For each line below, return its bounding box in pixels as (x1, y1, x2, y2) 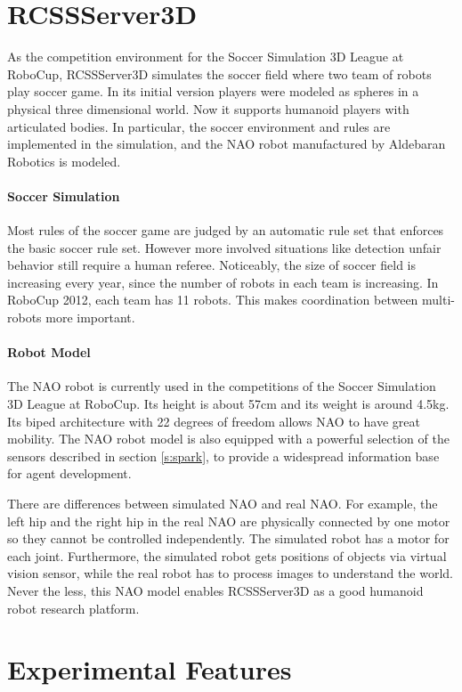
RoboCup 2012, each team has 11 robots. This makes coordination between (7, 290, 418, 309)
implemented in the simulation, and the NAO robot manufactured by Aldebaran (7, 134, 446, 153)
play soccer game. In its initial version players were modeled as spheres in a (7, 82, 419, 101)
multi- (422, 290, 455, 309)
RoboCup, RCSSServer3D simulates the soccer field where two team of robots (7, 64, 432, 83)
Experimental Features (7, 651, 292, 688)
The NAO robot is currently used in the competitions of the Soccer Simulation (7, 377, 436, 395)
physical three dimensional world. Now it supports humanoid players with (7, 99, 409, 118)
